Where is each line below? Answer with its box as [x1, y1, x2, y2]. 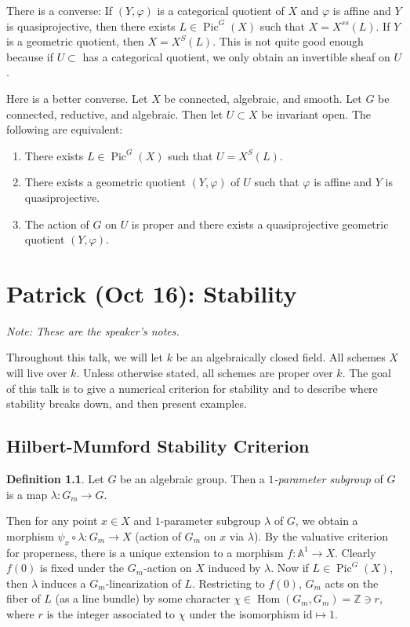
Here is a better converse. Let [6, 90, 148, 106]
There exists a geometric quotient [24, 174, 186, 190]
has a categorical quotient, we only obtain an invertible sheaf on [82, 48, 390, 64]
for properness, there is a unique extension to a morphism [6, 544, 284, 560]
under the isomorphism [189, 605, 300, 621]
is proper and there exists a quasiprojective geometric [131, 215, 389, 232]
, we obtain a [295, 512, 358, 529]
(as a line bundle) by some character [55, 590, 230, 607]
